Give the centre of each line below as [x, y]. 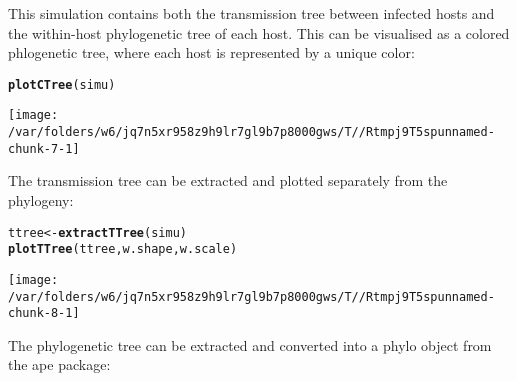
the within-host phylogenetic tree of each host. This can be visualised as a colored [259, 32]
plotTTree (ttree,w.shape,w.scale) [123, 249]
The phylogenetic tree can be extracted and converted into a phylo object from [250, 344]
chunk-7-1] [44, 148]
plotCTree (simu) [62, 84]
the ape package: [59, 364]
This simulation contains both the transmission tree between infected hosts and [251, 13]
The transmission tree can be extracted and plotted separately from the [228, 180]
